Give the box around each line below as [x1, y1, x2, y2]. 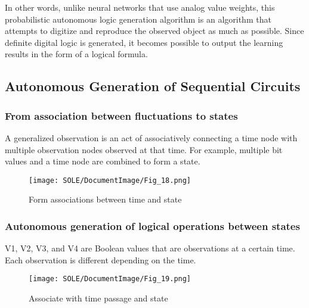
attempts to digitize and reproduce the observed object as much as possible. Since [5, 24, 304, 37]
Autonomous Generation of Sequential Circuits [5, 77, 301, 95]
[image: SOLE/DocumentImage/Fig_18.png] [29, 176, 191, 185]
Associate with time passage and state [29, 292, 168, 304]
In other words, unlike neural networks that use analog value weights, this [5, 1, 275, 13]
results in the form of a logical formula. [5, 48, 148, 60]
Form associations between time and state [29, 193, 182, 206]
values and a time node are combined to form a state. [5, 155, 200, 167]
